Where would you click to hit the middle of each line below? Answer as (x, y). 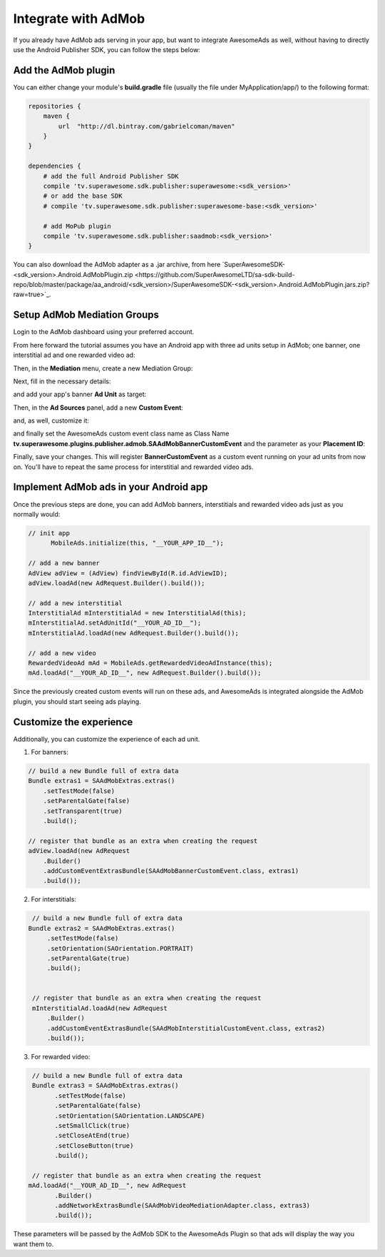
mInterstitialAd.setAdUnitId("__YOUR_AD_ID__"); (115, 623)
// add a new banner (64, 563)
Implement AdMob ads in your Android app (111, 487)
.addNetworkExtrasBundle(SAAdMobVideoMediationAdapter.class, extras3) (182, 1206)
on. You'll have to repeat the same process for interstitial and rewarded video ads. (133, 467)
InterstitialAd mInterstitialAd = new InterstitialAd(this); (137, 613)
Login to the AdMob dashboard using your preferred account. (104, 332)
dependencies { (55, 166)
